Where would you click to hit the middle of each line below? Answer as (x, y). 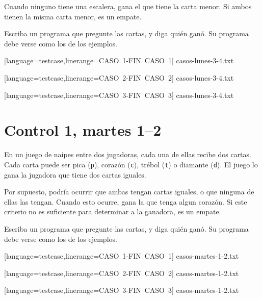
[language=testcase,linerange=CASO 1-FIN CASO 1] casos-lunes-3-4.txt (119, 60)
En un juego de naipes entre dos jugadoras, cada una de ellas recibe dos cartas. (128, 154)
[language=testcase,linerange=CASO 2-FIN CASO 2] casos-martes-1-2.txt (122, 273)
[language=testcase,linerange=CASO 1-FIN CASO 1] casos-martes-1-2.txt (122, 256)
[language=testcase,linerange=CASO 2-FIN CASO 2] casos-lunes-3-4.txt (119, 77)
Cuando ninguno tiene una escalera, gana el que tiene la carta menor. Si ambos (128, 6)
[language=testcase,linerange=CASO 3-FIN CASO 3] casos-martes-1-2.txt (122, 290)
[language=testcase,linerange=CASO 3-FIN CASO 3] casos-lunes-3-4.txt (119, 95)
